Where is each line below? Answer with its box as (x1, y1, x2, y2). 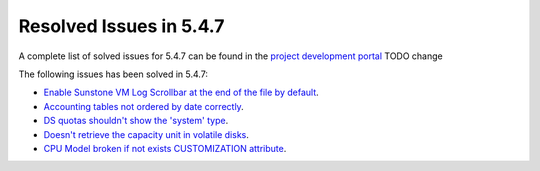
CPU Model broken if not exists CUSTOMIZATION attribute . (43, 142, 287, 154)
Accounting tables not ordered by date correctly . (43, 100, 244, 112)
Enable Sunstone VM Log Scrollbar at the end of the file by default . (43, 86, 319, 99)
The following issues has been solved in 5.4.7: (18, 68, 209, 80)
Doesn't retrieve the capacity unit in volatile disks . (43, 128, 250, 140)
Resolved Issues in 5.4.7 (18, 15, 225, 37)
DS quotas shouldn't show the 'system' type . (43, 115, 229, 127)
